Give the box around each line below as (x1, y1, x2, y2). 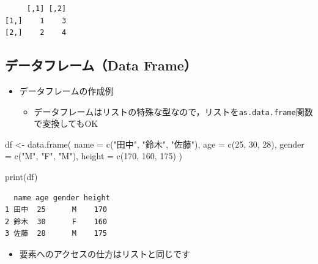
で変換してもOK (34, 117, 98, 130)
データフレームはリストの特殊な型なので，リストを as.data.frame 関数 (34, 105, 313, 118)
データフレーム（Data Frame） (5, 56, 197, 75)
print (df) (5, 170, 38, 183)
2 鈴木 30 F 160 (5, 217, 107, 226)
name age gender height (13, 193, 110, 202)
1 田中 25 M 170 (5, 205, 107, 214)
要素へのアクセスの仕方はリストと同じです (19, 247, 191, 260)
